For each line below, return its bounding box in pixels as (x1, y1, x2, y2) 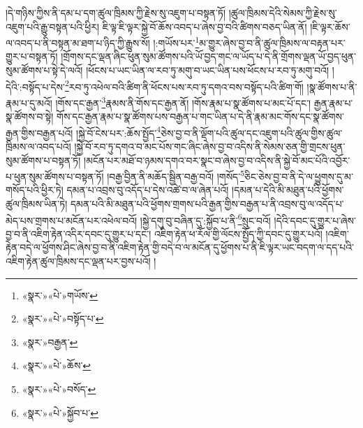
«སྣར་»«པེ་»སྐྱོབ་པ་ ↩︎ (22, 405, 98, 420)
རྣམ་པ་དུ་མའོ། (6, 95, 52, 110)
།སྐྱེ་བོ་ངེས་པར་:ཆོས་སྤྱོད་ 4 (76, 123, 161, 140)
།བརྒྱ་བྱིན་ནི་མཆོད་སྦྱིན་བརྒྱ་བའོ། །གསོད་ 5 (107, 167, 245, 183)
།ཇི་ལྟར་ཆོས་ (310, 19, 350, 34)
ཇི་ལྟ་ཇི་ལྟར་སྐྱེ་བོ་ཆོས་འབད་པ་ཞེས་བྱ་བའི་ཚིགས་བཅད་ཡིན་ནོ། (102, 19, 307, 34)
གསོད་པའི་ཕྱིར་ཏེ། (6, 183, 64, 197)
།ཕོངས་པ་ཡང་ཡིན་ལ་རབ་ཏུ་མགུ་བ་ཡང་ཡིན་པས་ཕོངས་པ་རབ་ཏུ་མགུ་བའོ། (86, 63, 329, 78)
